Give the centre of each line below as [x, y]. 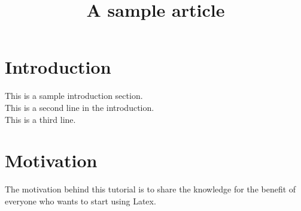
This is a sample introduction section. [74, 96]
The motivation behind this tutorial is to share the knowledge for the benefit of [150, 189]
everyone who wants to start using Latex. [80, 201]
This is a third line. [40, 119]
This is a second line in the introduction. [80, 107]
